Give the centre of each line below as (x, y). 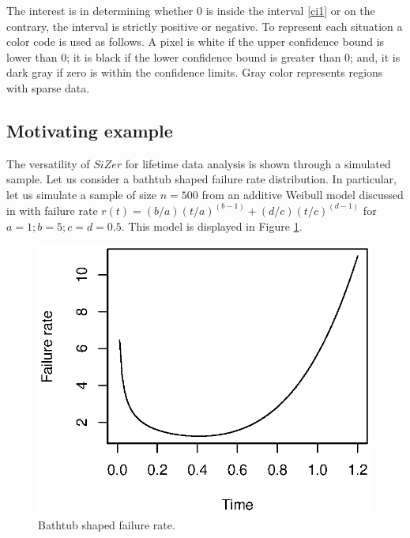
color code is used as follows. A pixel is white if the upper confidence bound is (196, 41)
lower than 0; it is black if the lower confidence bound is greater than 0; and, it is (203, 56)
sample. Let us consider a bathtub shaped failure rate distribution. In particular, (201, 179)
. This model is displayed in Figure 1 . (212, 226)
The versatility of (48, 163)
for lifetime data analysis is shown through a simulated (258, 163)
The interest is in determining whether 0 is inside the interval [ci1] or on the (191, 10)
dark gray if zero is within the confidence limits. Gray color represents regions (195, 72)
